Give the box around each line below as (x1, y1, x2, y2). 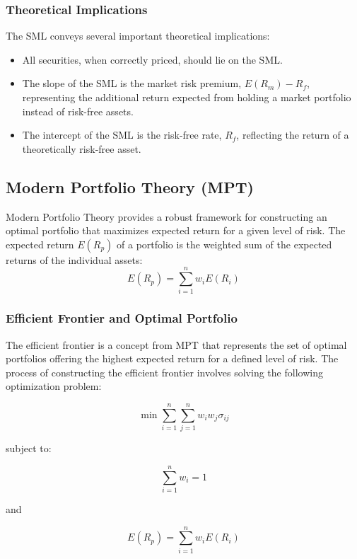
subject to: (6, 441, 52, 456)
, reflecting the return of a (236, 127, 349, 142)
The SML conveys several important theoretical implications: (6, 28, 270, 43)
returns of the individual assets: (6, 252, 143, 267)
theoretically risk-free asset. (22, 141, 141, 156)
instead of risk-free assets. (22, 103, 134, 118)
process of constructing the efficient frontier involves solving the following (6, 364, 323, 379)
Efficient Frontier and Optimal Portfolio (6, 309, 238, 327)
